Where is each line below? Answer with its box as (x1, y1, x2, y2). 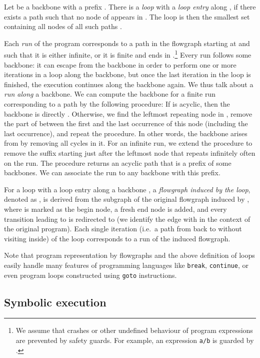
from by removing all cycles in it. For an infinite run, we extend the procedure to (4, 138, 252, 148)
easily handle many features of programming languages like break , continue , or (4, 259, 248, 270)
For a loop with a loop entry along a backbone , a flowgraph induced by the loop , (4, 184, 250, 194)
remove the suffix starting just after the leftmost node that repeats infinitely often (4, 147, 255, 158)
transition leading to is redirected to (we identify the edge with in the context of (4, 213, 250, 224)
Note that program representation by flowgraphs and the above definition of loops (4, 250, 255, 260)
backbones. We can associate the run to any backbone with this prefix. (4, 167, 220, 178)
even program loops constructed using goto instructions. (4, 269, 177, 280)
